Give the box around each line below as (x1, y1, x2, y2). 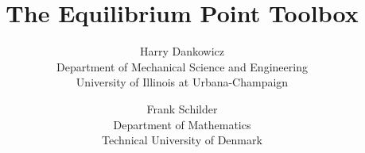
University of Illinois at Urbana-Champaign (76, 74, 289, 90)
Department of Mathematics (113, 116, 251, 132)
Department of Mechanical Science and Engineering (56, 58, 308, 75)
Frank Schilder (146, 100, 218, 117)
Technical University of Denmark (102, 132, 262, 148)
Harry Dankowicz (139, 43, 225, 59)
